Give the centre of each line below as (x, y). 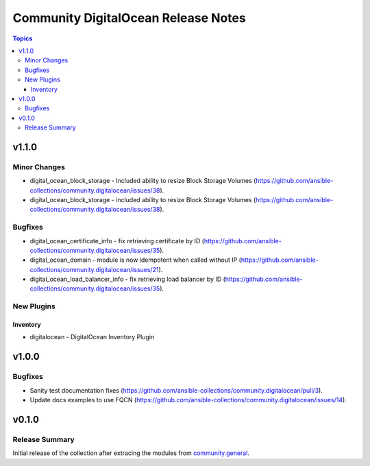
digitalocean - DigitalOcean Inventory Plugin (92, 337)
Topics (23, 38)
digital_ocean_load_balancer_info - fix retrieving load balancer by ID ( (128, 279)
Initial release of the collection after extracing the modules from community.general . (131, 453)
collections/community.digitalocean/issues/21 (94, 269)
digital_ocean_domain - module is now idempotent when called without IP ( (135, 260)
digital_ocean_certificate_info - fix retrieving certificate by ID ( (117, 241)
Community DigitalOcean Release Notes (129, 18)
